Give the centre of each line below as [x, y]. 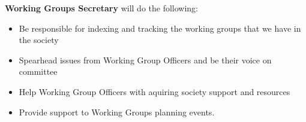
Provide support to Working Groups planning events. [117, 112]
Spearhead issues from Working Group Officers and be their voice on [145, 60]
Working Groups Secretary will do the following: [101, 8]
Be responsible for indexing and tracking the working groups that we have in [160, 28]
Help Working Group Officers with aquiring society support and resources [154, 91]
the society [39, 40]
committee [38, 71]
